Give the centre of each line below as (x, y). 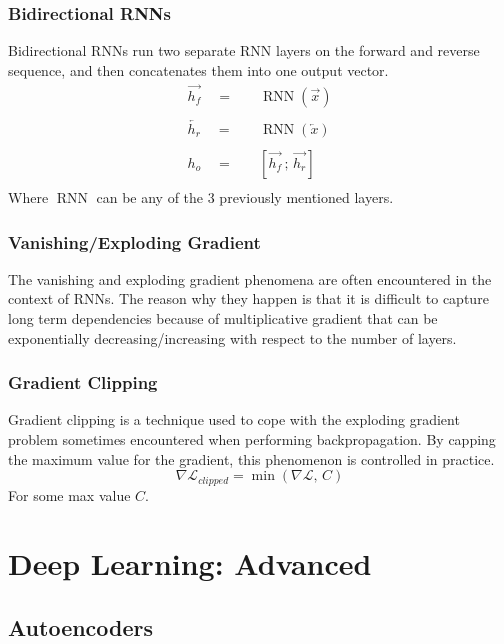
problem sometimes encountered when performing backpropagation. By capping (252, 439)
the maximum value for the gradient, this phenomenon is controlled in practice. (251, 458)
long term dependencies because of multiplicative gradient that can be (223, 318)
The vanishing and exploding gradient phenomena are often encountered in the (250, 278)
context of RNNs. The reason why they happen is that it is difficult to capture (248, 298)
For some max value (69, 494)
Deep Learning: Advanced (190, 563)
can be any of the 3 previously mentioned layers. (245, 197)
